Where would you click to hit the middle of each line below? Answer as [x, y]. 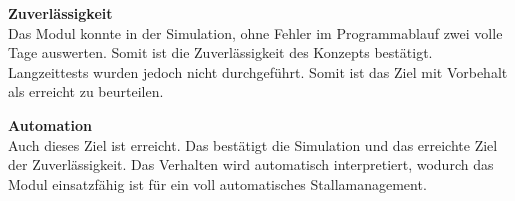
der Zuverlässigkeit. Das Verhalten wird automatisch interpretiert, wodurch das [251, 164]
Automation [50, 124]
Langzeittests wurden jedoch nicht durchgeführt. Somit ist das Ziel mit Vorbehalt [258, 71]
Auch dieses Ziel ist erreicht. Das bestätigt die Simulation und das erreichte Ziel [253, 144]
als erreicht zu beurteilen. [86, 91]
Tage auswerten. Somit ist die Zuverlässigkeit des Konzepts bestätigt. [220, 52]
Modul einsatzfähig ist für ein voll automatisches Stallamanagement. [217, 183]
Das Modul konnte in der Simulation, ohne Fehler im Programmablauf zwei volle [255, 32]
